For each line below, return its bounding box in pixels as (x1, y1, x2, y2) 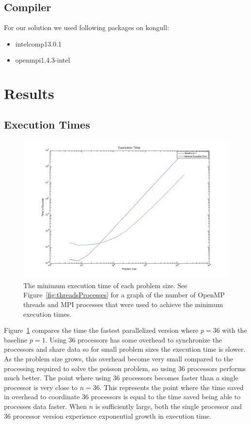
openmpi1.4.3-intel (15, 55, 70, 65)
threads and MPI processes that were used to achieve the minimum (23, 299, 223, 310)
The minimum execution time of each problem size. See (23, 280, 188, 290)
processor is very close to (4, 382, 78, 392)
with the (222, 325, 247, 335)
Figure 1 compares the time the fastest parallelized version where (4, 325, 199, 335)
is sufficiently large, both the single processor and (95, 401, 242, 411)
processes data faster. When (4, 401, 87, 411)
